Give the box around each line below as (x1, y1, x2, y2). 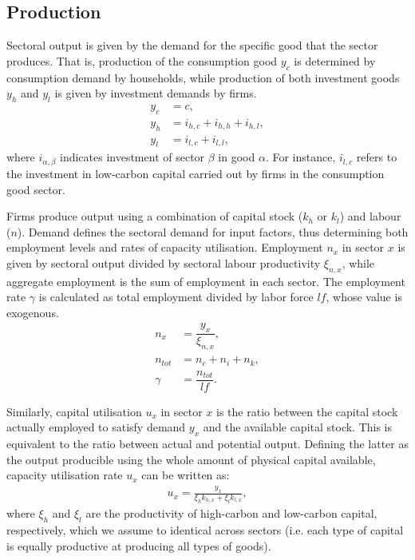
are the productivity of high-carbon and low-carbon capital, (85, 505, 377, 522)
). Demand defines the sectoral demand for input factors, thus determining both (17, 223, 409, 240)
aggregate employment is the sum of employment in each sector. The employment (6, 272, 405, 289)
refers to (356, 149, 397, 165)
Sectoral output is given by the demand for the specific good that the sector (6, 37, 378, 54)
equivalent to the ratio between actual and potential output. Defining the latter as (6, 435, 409, 452)
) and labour (339, 208, 401, 224)
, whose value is (326, 288, 402, 305)
